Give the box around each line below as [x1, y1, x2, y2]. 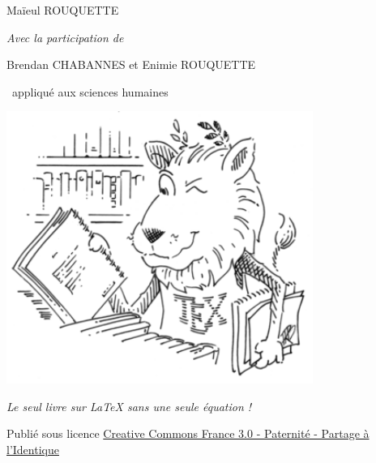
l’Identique [6, 441, 59, 458]
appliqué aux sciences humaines [11, 83, 169, 100]
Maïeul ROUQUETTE [6, 2, 119, 18]
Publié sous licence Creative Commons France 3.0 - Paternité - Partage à [6, 425, 370, 442]
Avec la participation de [6, 28, 124, 45]
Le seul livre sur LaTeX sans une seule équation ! [6, 397, 252, 414]
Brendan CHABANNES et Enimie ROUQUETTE [6, 56, 256, 73]
